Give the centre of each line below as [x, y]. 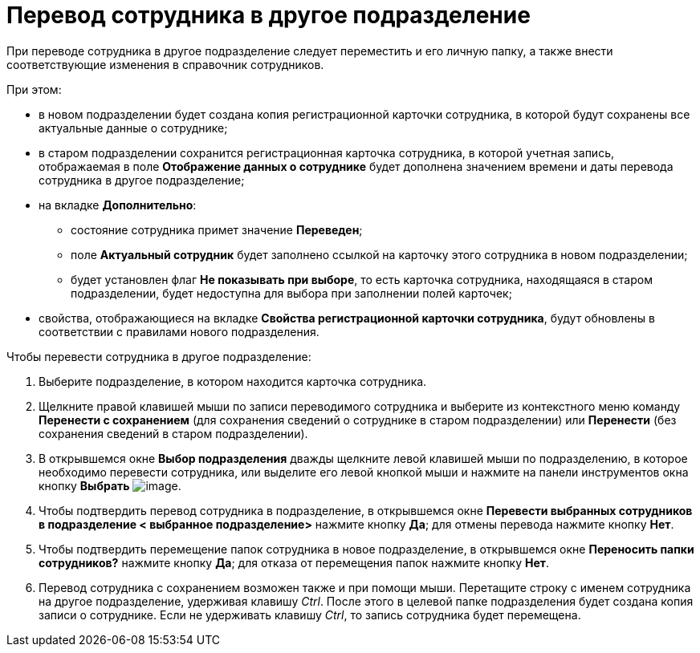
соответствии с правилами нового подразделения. [179, 331]
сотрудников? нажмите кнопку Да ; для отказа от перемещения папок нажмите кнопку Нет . [294, 562]
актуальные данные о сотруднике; [133, 128]
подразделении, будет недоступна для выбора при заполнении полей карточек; [291, 293]
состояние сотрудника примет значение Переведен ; [217, 229]
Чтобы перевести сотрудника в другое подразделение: [159, 356]
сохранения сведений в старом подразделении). [173, 433]
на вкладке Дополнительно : [118, 205]
